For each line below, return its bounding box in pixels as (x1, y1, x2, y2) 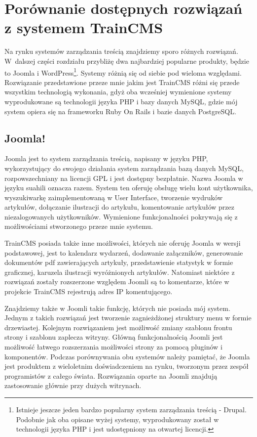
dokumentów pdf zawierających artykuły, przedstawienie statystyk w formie (4, 257, 233, 267)
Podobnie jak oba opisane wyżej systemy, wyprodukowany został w (16, 414, 219, 424)
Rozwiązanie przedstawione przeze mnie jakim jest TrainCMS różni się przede (4, 77, 240, 87)
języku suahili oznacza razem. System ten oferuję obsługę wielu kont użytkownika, (4, 182, 253, 193)
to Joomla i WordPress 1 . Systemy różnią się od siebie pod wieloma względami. (4, 66, 242, 78)
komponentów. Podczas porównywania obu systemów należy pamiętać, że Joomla (4, 351, 250, 361)
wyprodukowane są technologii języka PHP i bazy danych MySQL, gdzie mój (4, 96, 238, 106)
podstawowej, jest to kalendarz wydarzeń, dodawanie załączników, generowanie (4, 247, 243, 258)
